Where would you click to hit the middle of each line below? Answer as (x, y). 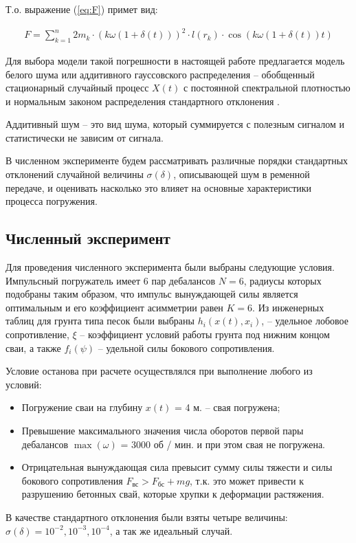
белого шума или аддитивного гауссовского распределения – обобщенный (160, 74)
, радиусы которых (282, 280)
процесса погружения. (52, 201)
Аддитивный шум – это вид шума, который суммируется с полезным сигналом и (175, 124)
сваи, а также (33, 347)
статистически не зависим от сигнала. (85, 137)
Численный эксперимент (88, 238)
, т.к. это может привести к (247, 480)
